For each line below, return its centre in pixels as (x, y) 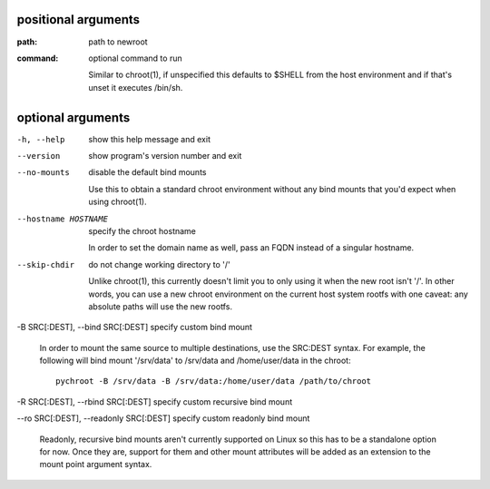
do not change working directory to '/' (159, 264)
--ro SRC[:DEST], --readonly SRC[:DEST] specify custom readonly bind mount (163, 418)
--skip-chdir (46, 264)
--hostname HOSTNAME (63, 219)
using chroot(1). (118, 202)
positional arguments (78, 20)
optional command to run (135, 58)
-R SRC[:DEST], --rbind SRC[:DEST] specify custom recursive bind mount (155, 401)
